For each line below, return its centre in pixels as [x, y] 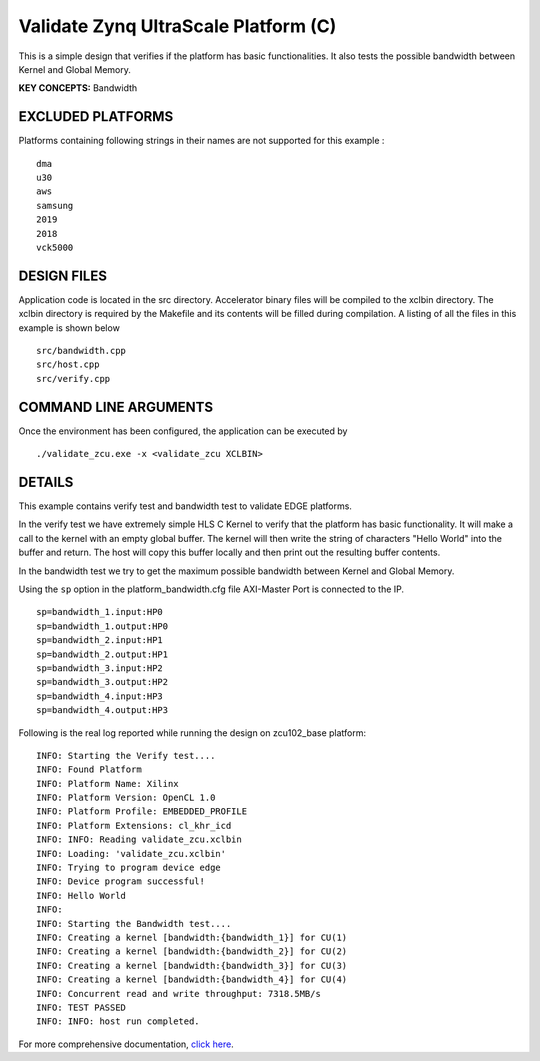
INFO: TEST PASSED [81, 1007]
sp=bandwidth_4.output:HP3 [102, 710]
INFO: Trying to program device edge [129, 868]
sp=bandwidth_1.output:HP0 [102, 626]
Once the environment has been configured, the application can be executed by [183, 431]
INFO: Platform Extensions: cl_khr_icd [134, 825]
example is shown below [69, 327]
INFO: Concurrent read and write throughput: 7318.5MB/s [179, 993]
